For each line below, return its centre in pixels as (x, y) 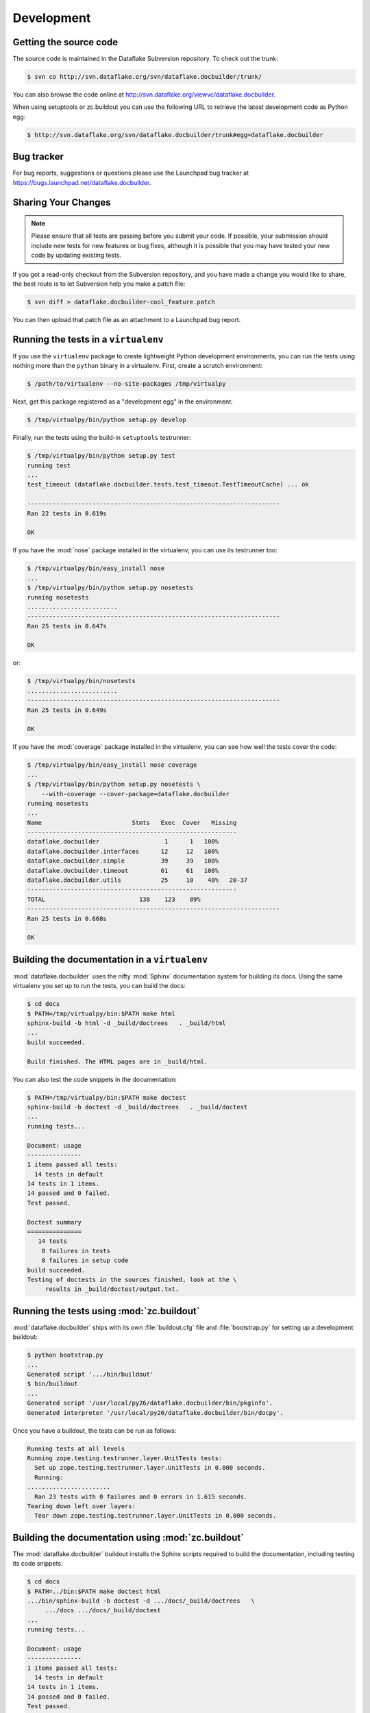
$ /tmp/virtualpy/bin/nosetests (82, 681)
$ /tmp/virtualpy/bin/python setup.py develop (107, 420)
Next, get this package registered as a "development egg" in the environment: (123, 402)
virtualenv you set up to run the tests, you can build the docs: (99, 986)
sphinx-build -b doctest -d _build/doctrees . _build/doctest (137, 1107)
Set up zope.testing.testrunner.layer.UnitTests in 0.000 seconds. (150, 1468)
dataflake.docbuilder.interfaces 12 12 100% (123, 851)
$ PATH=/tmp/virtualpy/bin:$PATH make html (101, 1013)
